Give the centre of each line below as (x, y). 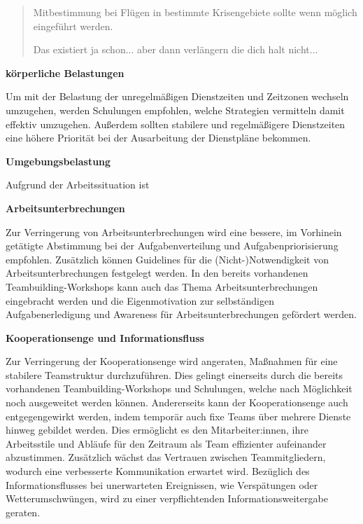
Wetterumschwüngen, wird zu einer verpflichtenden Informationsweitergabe (167, 498)
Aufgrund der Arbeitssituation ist (78, 185)
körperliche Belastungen (65, 73)
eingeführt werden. (73, 26)
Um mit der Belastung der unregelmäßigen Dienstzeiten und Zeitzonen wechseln (177, 96)
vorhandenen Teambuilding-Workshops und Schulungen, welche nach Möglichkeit (179, 388)
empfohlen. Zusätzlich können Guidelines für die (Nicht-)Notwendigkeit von (167, 259)
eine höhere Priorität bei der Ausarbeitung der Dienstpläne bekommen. (158, 138)
